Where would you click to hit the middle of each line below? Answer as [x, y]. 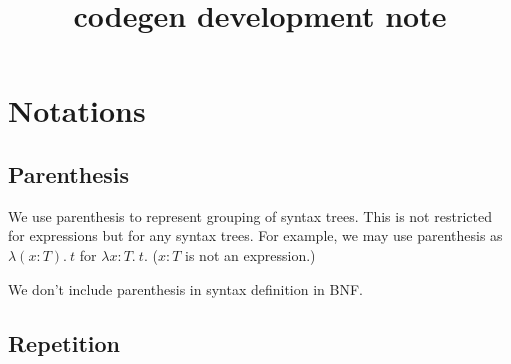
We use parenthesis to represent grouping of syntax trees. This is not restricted [250, 215]
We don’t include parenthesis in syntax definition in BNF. [185, 288]
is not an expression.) [250, 254]
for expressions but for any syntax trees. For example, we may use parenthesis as [255, 235]
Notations [77, 110]
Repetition [64, 342]
